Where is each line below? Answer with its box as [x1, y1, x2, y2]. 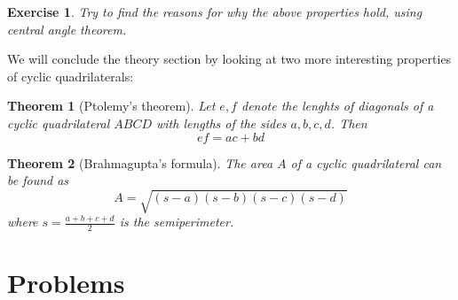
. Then [330, 113, 367, 132]
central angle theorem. [7, 19, 127, 38]
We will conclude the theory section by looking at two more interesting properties [7, 50, 452, 68]
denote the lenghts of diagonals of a [241, 96, 434, 115]
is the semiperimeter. [119, 212, 234, 231]
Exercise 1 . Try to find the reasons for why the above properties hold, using [7, 3, 422, 20]
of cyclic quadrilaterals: [7, 66, 134, 85]
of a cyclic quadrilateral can [290, 153, 442, 172]
